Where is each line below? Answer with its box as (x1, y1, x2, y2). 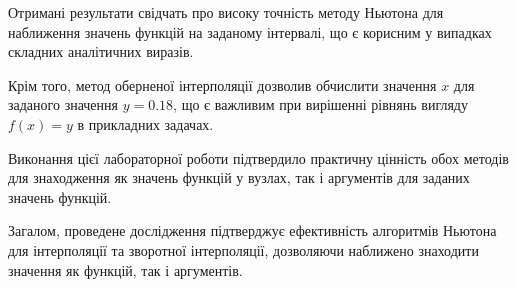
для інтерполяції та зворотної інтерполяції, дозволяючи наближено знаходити (8, 239, 479, 260)
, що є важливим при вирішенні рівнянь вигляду (173, 94, 468, 115)
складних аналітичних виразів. (8, 41, 194, 62)
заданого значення (8, 94, 118, 115)
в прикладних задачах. (77, 113, 214, 134)
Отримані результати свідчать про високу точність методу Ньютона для (8, 2, 444, 22)
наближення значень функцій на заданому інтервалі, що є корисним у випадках (8, 21, 492, 42)
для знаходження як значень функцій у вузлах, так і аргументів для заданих (8, 167, 470, 188)
